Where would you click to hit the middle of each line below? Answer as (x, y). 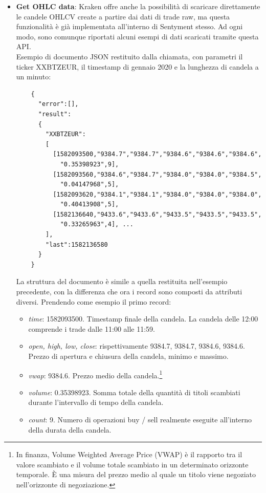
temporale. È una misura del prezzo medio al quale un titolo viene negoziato (136, 474)
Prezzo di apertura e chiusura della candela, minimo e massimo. (128, 356)
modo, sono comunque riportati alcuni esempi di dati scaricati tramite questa (137, 36)
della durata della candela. (70, 429)
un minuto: (34, 77)
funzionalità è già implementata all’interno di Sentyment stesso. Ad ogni (129, 26)
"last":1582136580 (77, 244)
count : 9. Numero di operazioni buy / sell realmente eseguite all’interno (140, 420)
